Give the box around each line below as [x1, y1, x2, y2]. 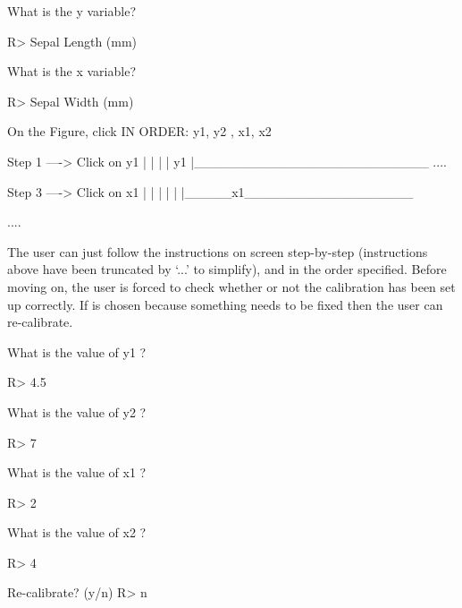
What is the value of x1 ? [7, 463, 147, 482]
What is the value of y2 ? [7, 402, 147, 421]
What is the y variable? [7, 2, 137, 20]
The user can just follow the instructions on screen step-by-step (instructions [7, 242, 428, 261]
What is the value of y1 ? [7, 342, 147, 361]
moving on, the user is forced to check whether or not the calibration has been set [7, 277, 456, 295]
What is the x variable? [7, 62, 137, 81]
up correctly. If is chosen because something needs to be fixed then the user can [7, 295, 443, 313]
